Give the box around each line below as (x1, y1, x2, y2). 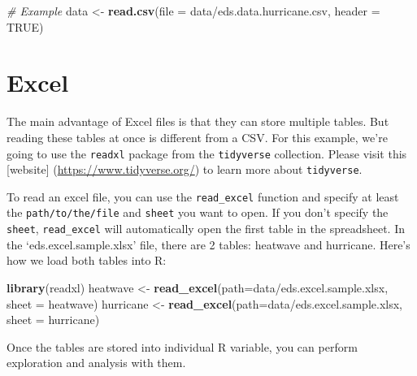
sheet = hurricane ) (7, 311, 100, 328)
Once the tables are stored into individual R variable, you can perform (7, 338, 358, 355)
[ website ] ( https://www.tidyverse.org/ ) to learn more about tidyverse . (7, 161, 363, 178)
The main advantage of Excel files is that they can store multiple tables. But (7, 113, 389, 130)
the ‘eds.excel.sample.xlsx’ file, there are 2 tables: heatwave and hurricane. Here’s (7, 236, 410, 253)
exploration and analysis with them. (7, 354, 186, 371)
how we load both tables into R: (7, 252, 167, 269)
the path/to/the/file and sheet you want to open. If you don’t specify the (7, 204, 389, 221)
